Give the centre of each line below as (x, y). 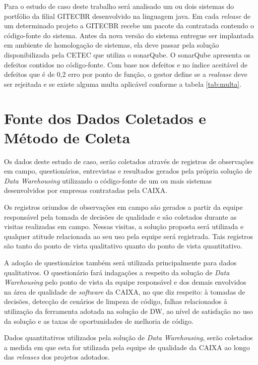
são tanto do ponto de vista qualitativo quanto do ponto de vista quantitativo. (123, 246)
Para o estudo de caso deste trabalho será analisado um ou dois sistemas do (119, 6)
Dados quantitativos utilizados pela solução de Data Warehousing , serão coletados (129, 337)
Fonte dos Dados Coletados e (105, 118)
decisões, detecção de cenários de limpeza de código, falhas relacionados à (116, 301)
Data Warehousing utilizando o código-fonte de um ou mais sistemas (108, 180)
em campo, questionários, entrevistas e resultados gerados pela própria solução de (128, 171)
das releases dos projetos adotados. (57, 357)
